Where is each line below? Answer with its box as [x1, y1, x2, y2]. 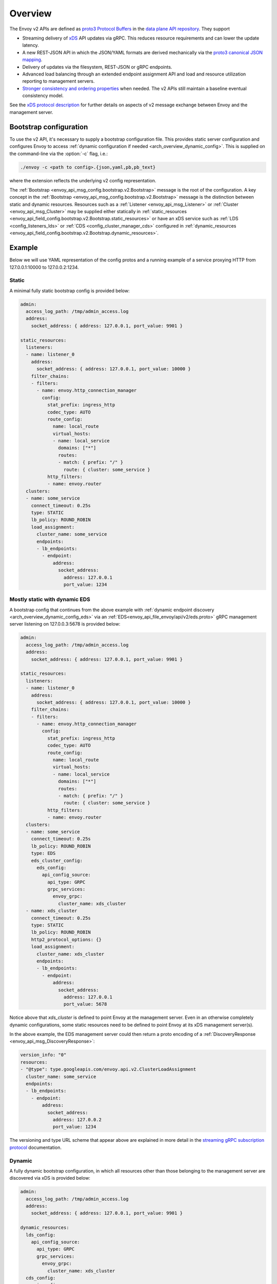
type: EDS [31, 851, 56, 856]
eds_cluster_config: [31, 858, 83, 863]
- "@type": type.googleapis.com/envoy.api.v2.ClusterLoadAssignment [20, 1066, 196, 1072]
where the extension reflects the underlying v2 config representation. [9, 177, 156, 183]
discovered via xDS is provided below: [9, 1175, 91, 1181]
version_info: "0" [20, 1052, 67, 1058]
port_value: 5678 [63, 1002, 107, 1007]
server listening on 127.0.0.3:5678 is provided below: [9, 621, 121, 627]
